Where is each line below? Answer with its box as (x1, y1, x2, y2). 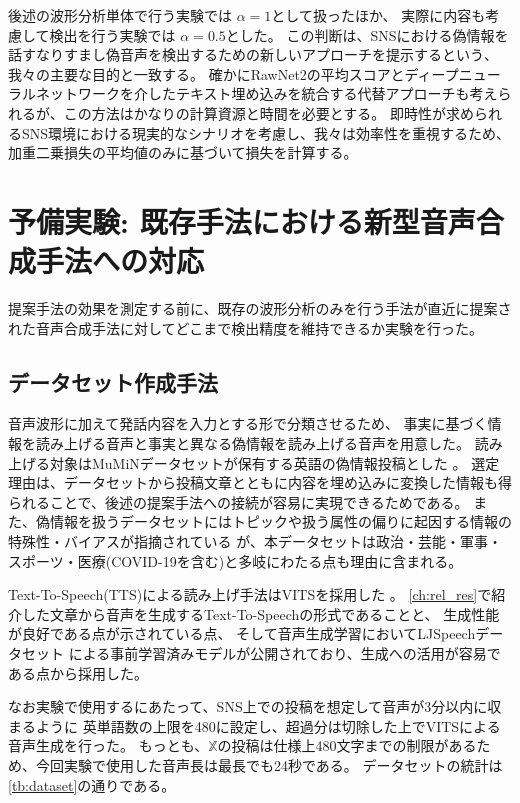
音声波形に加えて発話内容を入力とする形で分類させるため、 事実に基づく (8, 413, 488, 434)
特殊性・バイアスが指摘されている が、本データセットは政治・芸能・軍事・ (8, 531, 502, 552)
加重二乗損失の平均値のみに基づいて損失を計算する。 (8, 142, 358, 163)
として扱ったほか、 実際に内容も (271, 5, 486, 25)
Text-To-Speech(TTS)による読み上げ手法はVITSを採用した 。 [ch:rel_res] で (8, 584, 492, 605)
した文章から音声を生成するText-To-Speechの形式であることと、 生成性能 (21, 603, 500, 624)
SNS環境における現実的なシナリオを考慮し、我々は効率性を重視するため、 (21, 122, 511, 143)
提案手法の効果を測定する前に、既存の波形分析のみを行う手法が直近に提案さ (8, 298, 512, 319)
